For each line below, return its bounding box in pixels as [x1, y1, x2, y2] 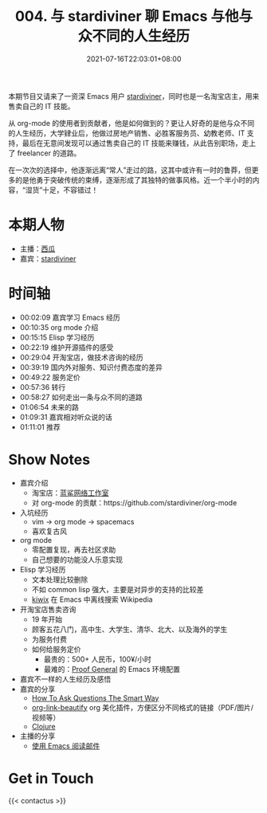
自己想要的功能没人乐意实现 [31, 555, 124, 564]
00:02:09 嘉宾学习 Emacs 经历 [19, 312, 121, 322]
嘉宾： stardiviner [19, 253, 77, 263]
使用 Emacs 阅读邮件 [31, 740, 100, 750]
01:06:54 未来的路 [19, 402, 80, 411]
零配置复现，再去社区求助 [31, 544, 116, 554]
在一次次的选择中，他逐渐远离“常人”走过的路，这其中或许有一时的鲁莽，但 [8, 165, 253, 175]
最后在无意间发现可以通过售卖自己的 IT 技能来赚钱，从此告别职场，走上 [22, 138, 257, 147]
